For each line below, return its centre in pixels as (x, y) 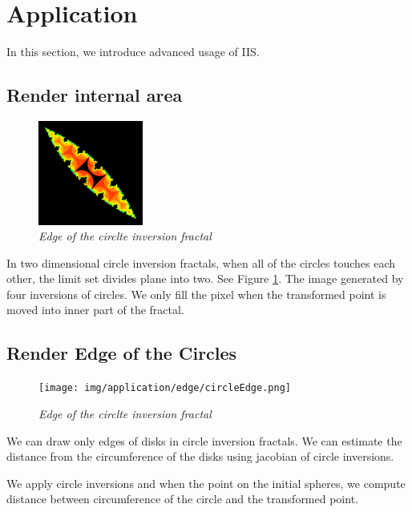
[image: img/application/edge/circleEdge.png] (165, 388)
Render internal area (95, 95)
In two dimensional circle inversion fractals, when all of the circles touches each (201, 262)
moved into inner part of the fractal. (95, 310)
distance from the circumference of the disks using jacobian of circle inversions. (200, 456)
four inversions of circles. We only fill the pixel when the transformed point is (196, 294)
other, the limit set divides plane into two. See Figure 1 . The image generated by (205, 278)
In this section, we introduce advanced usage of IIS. (133, 52)
